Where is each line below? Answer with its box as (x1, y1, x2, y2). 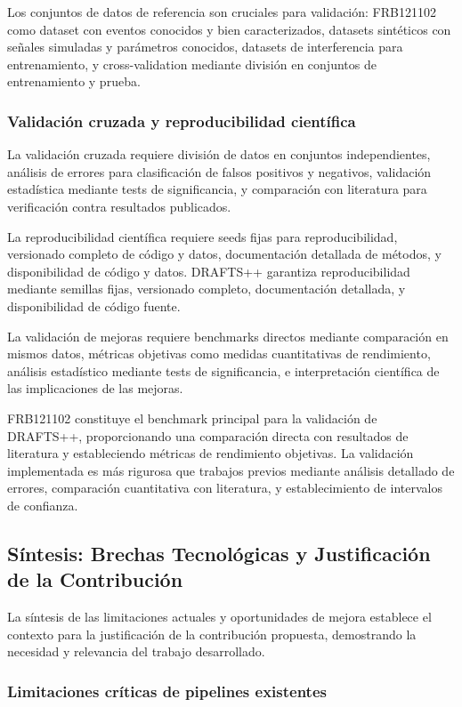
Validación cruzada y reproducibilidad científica (7, 109, 356, 132)
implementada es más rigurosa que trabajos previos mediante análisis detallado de (7, 461, 455, 479)
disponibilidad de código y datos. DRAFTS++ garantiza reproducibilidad (7, 261, 410, 280)
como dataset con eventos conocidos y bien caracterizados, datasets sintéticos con (7, 20, 451, 38)
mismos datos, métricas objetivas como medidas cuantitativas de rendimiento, (7, 344, 431, 363)
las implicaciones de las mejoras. (7, 379, 183, 398)
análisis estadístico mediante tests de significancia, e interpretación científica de (7, 361, 440, 380)
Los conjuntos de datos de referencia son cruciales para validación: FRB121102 (7, 3, 436, 20)
